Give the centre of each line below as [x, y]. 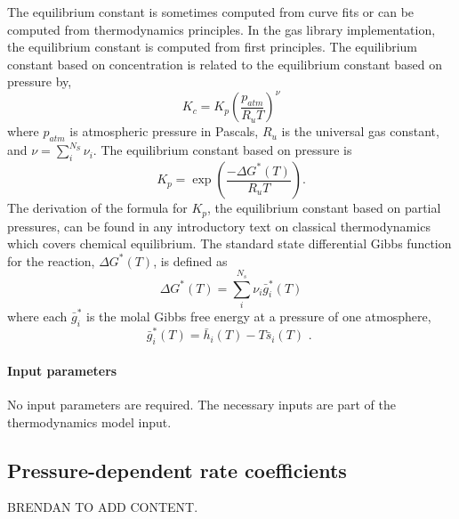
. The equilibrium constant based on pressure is [222, 150]
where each [37, 316]
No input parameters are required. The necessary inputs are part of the [201, 404]
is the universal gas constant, [360, 131]
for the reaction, [51, 260]
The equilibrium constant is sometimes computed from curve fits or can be [211, 12]
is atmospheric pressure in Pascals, [164, 131]
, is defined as [190, 260]
